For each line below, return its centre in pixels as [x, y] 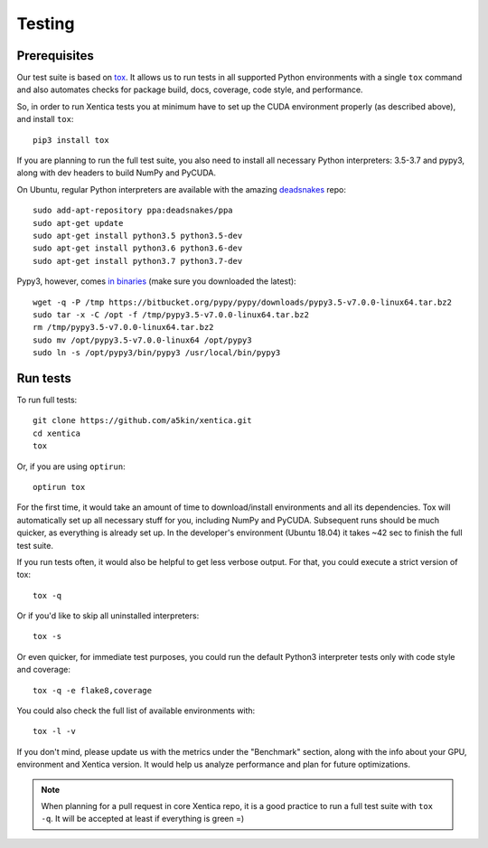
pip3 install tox [71, 140]
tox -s [47, 636]
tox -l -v [54, 731]
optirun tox [59, 487]
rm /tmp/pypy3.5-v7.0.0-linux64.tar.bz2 [123, 327]
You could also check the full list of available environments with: [136, 711]
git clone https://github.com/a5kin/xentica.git [142, 421]
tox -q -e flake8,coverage [93, 690]
